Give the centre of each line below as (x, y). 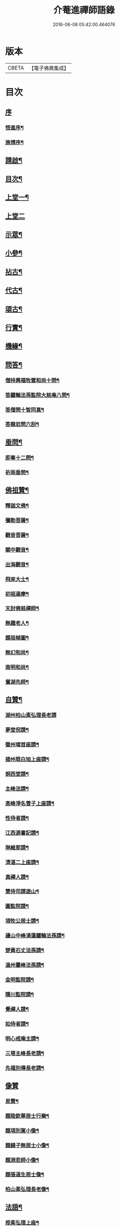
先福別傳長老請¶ (25, 1068)
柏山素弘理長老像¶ (27, 1189)
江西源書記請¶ (22, 833)
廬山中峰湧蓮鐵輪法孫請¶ (35, 936)
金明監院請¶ (19, 980)
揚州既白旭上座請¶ (27, 760)
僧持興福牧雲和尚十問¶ (32, 380)
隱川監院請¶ (19, 994)
